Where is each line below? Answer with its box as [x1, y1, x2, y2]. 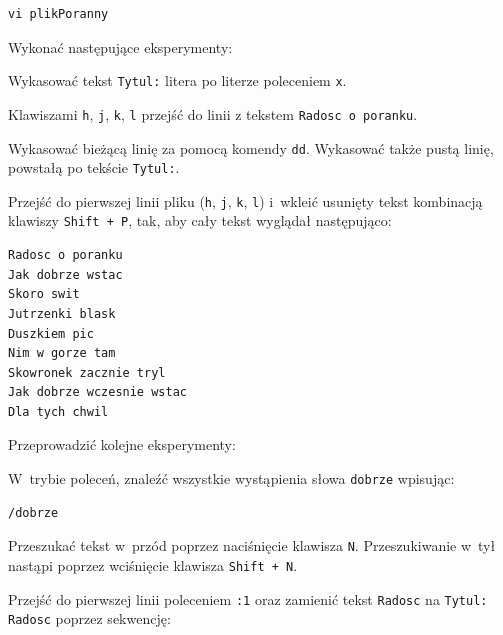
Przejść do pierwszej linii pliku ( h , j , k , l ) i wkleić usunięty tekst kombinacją [8, 190, 483, 211]
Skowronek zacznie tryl [8, 365, 166, 380]
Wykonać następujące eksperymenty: [8, 36, 233, 57]
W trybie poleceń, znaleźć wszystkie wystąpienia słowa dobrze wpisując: [8, 468, 455, 489]
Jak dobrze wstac [8, 267, 123, 282]
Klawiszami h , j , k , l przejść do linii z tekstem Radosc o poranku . [8, 103, 418, 124]
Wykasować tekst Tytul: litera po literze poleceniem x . [8, 70, 347, 91]
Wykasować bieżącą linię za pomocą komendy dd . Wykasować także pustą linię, [8, 137, 494, 158]
